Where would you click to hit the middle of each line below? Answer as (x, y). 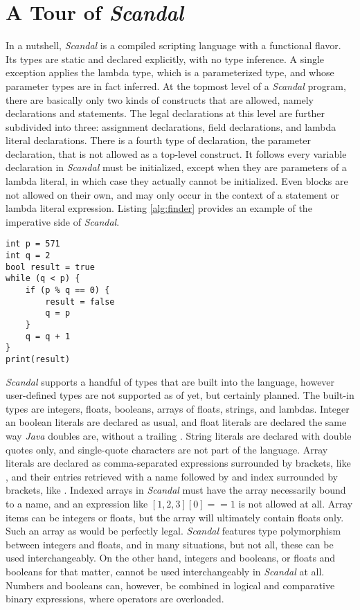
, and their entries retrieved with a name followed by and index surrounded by (172, 476)
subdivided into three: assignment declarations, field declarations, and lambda (171, 126)
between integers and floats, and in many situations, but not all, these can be (170, 544)
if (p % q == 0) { (67, 290)
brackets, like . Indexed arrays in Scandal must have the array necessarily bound (176, 490)
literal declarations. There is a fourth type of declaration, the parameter (159, 140)
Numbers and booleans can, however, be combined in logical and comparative (170, 585)
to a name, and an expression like (77, 503)
